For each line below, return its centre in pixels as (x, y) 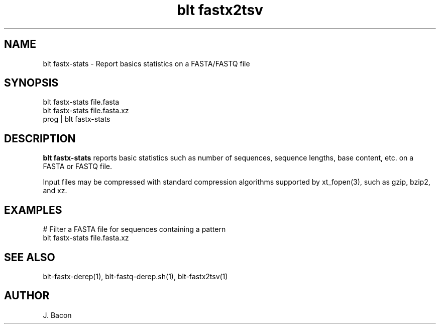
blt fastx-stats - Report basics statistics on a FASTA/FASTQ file (146, 63)
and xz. (55, 191)
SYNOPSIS (31, 83)
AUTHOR (27, 296)
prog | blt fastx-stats (77, 119)
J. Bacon (57, 315)
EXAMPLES (33, 210)
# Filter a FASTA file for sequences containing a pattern (134, 229)
